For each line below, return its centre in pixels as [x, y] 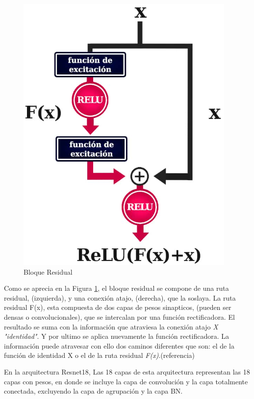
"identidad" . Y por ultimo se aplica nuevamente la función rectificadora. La [117, 336]
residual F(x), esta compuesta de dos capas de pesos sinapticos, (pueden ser [118, 307]
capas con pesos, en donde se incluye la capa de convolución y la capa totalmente [126, 381]
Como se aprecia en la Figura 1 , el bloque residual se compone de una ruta [116, 288]
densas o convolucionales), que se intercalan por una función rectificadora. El [119, 317]
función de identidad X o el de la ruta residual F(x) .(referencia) [100, 355]
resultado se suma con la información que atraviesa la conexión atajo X [111, 326]
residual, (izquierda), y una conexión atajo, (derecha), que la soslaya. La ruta [120, 297]
